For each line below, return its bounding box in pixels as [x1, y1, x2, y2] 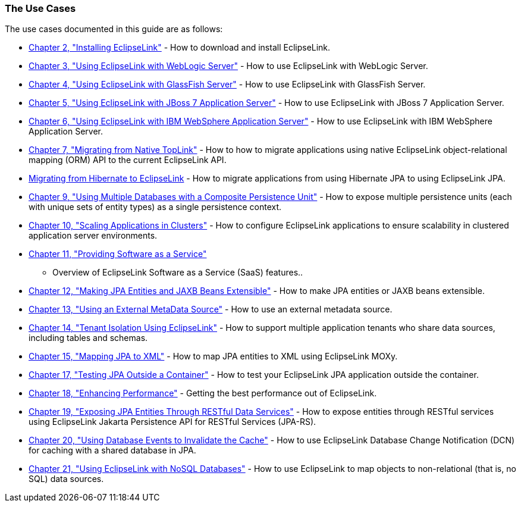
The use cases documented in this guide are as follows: [5, 24, 223, 35]
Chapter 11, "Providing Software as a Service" [29, 249, 207, 259]
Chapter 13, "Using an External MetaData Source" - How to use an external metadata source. [29, 304, 393, 315]
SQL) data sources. [29, 474, 104, 484]
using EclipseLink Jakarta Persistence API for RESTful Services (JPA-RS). [29, 417, 316, 427]
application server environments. [29, 230, 158, 241]
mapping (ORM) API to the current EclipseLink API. [29, 155, 227, 165]
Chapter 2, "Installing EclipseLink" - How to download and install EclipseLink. [29, 42, 331, 53]
